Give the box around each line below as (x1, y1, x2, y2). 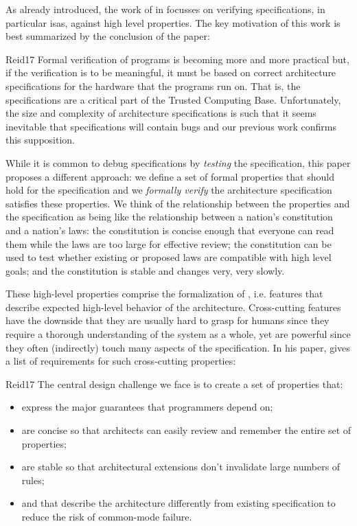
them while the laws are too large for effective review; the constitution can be (5, 236, 332, 251)
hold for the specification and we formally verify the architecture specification (5, 183, 332, 197)
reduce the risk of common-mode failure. (21, 510, 192, 523)
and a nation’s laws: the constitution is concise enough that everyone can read (5, 222, 334, 237)
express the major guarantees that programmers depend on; (21, 400, 273, 414)
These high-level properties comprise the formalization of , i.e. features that (5, 286, 323, 301)
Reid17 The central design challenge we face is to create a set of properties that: (5, 376, 343, 391)
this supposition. (5, 133, 75, 147)
